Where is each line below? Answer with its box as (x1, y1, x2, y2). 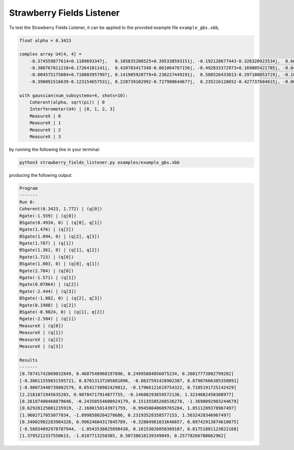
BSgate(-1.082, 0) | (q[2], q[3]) (19, 295, 102, 301)
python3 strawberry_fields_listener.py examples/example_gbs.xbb (19, 160, 180, 165)
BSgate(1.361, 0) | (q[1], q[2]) (19, 247, 100, 253)
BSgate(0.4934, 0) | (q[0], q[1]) (19, 220, 102, 225)
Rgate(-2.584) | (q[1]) (19, 316, 77, 322)
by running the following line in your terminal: (9, 146, 100, 152)
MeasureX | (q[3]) (19, 343, 64, 349)
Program (19, 185, 38, 191)
